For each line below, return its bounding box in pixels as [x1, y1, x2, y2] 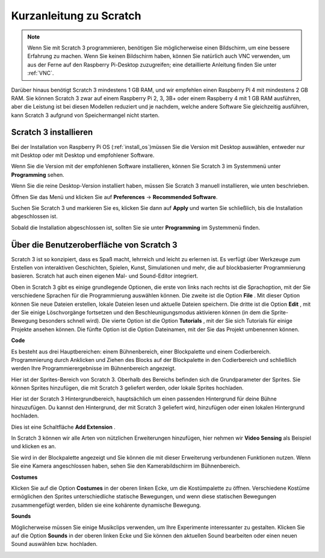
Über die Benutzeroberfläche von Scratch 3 [11, 239, 178, 250]
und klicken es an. [11, 443, 57, 450]
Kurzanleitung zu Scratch [11, 9, 141, 22]
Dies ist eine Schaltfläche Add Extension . [11, 423, 116, 431]
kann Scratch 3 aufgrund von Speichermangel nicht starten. [11, 112, 159, 119]
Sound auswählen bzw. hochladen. [11, 541, 98, 548]
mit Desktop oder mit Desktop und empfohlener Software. [11, 151, 155, 159]
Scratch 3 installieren [11, 127, 93, 138]
